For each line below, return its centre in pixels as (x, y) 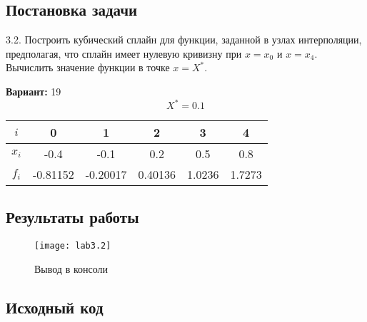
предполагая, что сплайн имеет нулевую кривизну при (124, 53)
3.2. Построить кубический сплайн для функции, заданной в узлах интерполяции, (184, 40)
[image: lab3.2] (73, 246)
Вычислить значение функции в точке (88, 67)
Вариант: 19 (34, 91)
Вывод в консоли (71, 268)
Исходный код (55, 307)
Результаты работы (72, 217)
